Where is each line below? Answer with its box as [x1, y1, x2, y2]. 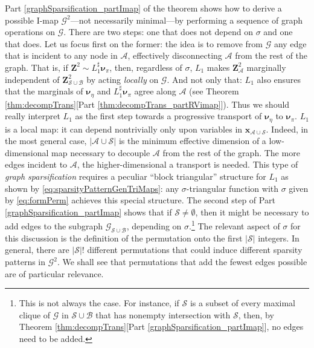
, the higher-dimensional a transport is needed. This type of [77, 158, 298, 171]
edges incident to [5, 158, 68, 171]
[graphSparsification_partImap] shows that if [5, 205, 172, 218]
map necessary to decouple [51, 146, 150, 159]
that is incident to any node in [5, 49, 118, 62]
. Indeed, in [266, 122, 309, 135]
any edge [274, 37, 307, 50]
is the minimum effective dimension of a [118, 134, 266, 147]
